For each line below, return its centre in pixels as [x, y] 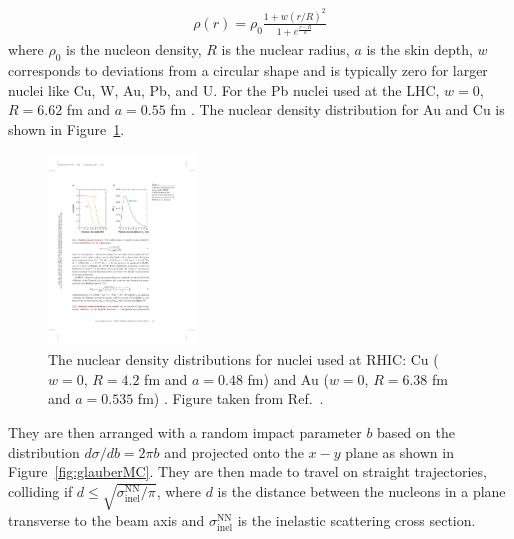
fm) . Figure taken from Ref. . [230, 398]
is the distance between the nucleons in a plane [361, 490]
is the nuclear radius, [285, 49]
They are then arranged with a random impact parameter [185, 432]
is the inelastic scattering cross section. [356, 519]
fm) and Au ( [288, 378]
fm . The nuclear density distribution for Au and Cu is [337, 109]
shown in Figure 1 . [66, 129]
